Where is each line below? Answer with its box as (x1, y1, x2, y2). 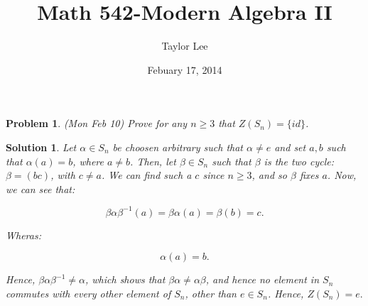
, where (72, 153, 104, 168)
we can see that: (6, 181, 75, 196)
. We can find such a (101, 168, 192, 182)
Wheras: (6, 227, 41, 242)
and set (274, 139, 306, 154)
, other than (185, 285, 237, 300)
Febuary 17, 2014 (147, 62, 222, 77)
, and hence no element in (205, 272, 320, 287)
